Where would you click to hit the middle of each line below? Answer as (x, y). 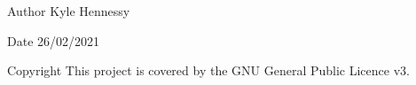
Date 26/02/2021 (54, 40)
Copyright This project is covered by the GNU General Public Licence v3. (208, 70)
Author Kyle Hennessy (69, 11)
